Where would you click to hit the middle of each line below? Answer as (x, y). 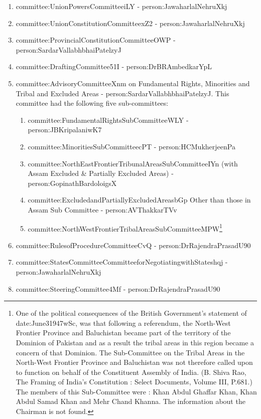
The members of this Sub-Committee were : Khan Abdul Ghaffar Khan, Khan (136, 391)
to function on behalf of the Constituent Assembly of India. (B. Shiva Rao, (131, 372)
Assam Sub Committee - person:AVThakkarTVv (102, 209)
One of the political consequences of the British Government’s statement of (131, 313)
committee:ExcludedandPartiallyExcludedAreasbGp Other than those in (139, 200)
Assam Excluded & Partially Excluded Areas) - (101, 173)
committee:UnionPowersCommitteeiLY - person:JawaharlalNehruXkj (121, 6)
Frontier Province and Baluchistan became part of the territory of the (123, 333)
